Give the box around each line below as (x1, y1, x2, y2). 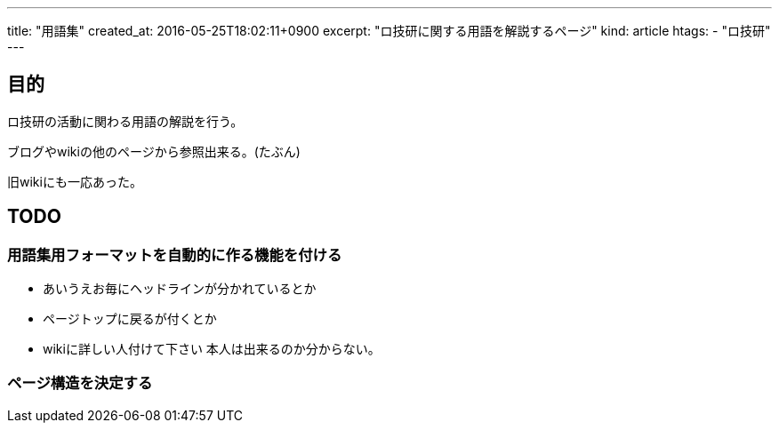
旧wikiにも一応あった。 (7, 173, 142, 189)
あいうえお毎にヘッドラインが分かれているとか (43, 281, 317, 297)
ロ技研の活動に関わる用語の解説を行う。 (7, 113, 244, 129)
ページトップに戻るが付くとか (43, 311, 217, 327)
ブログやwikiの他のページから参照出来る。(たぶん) (7, 143, 301, 159)
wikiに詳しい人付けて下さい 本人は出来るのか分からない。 (43, 341, 381, 357)
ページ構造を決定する (7, 374, 153, 393)
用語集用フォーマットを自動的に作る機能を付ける (7, 245, 342, 264)
